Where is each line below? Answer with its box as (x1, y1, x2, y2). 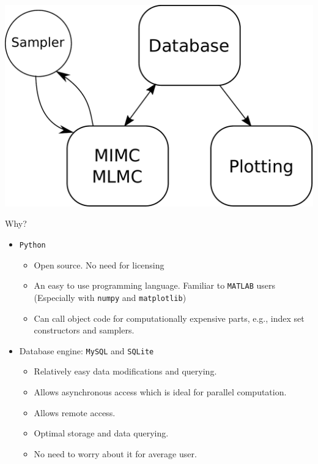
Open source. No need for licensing (34, 258, 165, 271)
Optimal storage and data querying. (34, 427, 169, 439)
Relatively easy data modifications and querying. (34, 365, 217, 378)
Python (19, 240, 46, 249)
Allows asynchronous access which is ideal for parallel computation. (34, 385, 287, 398)
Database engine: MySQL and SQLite (19, 344, 154, 357)
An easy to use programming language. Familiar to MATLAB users (34, 279, 275, 292)
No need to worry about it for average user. (34, 447, 197, 460)
